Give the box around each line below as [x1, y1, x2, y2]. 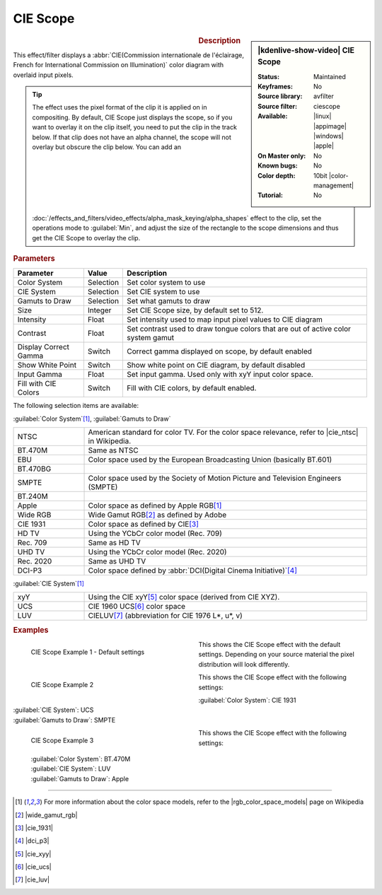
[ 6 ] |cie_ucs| [15, 862, 52, 871]
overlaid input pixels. [13, 71, 74, 79]
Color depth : [257, 171, 296, 180]
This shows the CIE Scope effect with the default [198, 640, 341, 649]
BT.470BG [17, 464, 52, 474]
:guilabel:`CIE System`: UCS [13, 706, 94, 714]
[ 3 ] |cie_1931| [15, 824, 53, 832]
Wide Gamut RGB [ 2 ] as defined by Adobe [88, 510, 227, 520]
